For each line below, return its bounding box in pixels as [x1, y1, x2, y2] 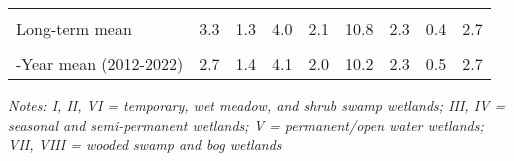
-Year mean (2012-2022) [16, 52, 184, 75]
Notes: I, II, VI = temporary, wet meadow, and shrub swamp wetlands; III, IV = [8, 95, 506, 115]
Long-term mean [16, 17, 132, 40]
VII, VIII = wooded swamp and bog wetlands [8, 134, 282, 155]
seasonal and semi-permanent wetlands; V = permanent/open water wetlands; [8, 114, 484, 135]
